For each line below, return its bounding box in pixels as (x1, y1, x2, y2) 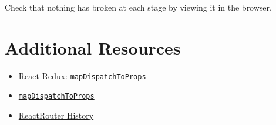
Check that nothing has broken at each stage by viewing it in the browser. (5, 1, 272, 13)
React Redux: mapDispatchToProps (18, 69, 146, 82)
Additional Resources (5, 35, 181, 59)
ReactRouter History (18, 109, 94, 121)
